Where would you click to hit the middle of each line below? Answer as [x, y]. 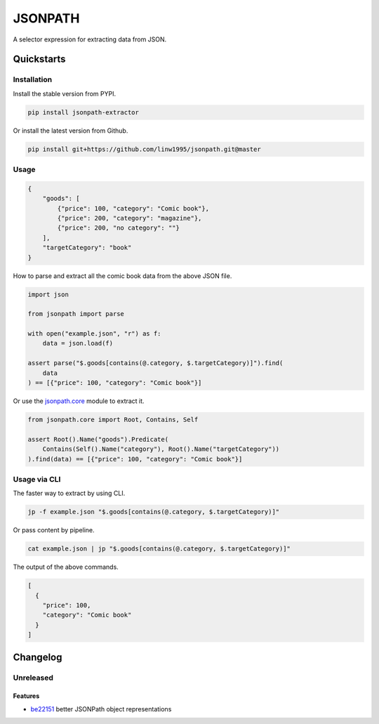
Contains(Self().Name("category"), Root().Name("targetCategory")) [161, 449]
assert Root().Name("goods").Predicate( [98, 439]
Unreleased [33, 678]
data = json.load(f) [78, 343]
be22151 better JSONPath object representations [101, 709]
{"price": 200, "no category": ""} [119, 228]
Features [26, 696]
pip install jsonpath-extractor [84, 112]
